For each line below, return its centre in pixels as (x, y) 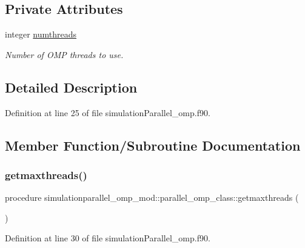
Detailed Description (71, 87)
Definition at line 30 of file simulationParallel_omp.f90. (108, 238)
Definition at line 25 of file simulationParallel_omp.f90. (108, 112)
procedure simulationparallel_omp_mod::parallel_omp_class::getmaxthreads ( (152, 197)
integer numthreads (41, 34)
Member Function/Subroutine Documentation (153, 145)
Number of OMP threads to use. (64, 54)
